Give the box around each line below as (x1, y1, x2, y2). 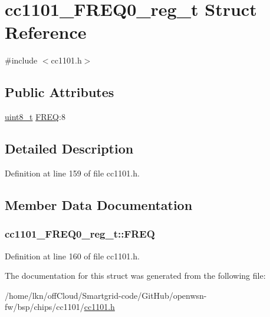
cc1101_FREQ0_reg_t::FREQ (5, 226, 155, 241)
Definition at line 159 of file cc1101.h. (5, 166, 140, 179)
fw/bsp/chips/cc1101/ (5, 301, 84, 313)
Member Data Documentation (5, 195, 193, 213)
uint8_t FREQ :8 (5, 111, 65, 123)
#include (5, 54, 38, 66)
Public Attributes (5, 83, 114, 101)
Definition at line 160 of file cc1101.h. (5, 249, 140, 262)
